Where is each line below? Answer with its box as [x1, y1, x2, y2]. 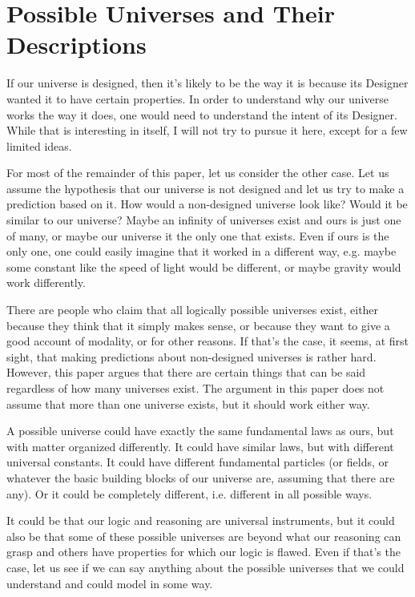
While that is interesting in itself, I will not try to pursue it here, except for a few [6, 122, 408, 139]
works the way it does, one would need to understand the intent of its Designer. [6, 106, 397, 123]
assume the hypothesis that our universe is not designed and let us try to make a [6, 180, 405, 196]
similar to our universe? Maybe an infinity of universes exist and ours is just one [6, 212, 401, 228]
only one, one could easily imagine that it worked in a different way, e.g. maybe [6, 243, 397, 260]
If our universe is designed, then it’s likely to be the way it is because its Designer [6, 75, 409, 91]
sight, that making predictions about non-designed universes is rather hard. [6, 348, 377, 365]
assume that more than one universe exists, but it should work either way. [6, 395, 370, 412]
